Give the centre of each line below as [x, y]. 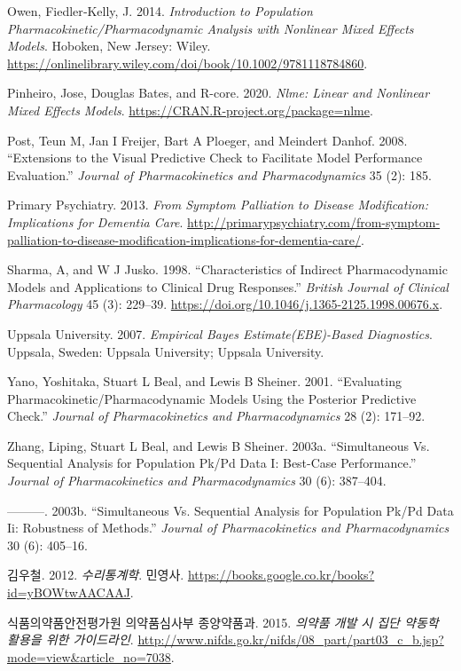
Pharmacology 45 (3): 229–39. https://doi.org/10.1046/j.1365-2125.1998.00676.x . [225, 304]
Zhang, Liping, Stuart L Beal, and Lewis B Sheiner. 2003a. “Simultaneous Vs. [219, 445]
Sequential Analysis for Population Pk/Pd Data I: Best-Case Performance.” [212, 463]
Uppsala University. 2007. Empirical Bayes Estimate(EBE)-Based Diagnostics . [220, 333]
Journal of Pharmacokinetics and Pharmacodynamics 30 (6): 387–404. [197, 481]
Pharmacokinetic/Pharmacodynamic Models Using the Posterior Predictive [212, 398]
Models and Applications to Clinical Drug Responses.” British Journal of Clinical [228, 286]
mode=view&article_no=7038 [89, 656]
